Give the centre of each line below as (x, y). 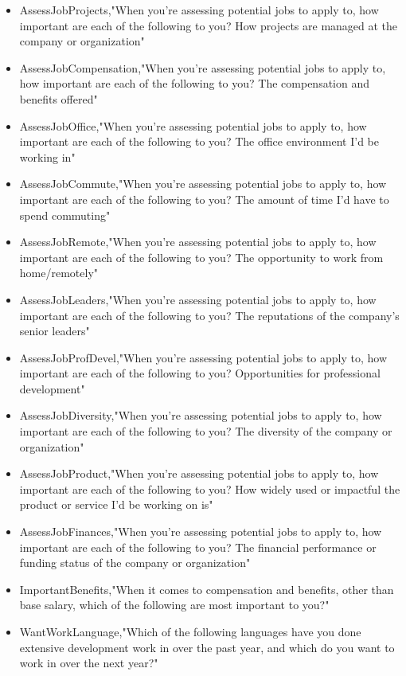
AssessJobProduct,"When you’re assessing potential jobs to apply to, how (199, 473)
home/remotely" (59, 273)
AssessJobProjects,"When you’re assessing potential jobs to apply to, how (199, 10)
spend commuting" (65, 215)
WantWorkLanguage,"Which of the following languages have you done (190, 631)
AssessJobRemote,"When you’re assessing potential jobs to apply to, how (198, 242)
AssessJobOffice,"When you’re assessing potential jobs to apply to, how (193, 125)
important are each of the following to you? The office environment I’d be (199, 141)
